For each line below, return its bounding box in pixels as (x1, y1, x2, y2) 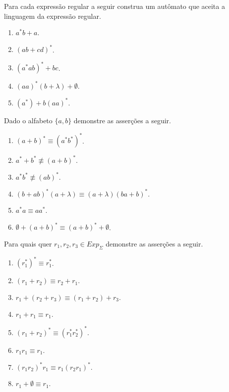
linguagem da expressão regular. (4, 10, 101, 21)
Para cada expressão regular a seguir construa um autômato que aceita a (4, 1, 225, 11)
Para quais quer (4, 239, 52, 249)
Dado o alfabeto (4, 115, 53, 125)
